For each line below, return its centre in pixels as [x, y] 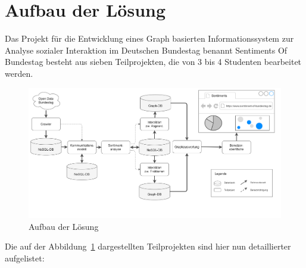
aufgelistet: [25, 258]
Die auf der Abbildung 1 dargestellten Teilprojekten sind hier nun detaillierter [148, 246]
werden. [19, 73]
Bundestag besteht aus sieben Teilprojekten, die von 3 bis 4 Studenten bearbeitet [153, 62]
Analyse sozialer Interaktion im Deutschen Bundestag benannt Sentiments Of [146, 50]
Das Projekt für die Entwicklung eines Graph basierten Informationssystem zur [149, 38]
